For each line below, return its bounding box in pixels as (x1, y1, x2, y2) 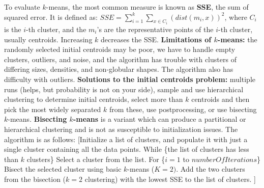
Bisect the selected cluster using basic (4, 164, 122, 174)
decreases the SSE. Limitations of (101, 34, 212, 44)
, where (224, 11, 247, 22)
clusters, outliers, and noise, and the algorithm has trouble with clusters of (4, 53, 237, 64)
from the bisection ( (4, 173, 66, 184)
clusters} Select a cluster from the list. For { (26, 153, 165, 164)
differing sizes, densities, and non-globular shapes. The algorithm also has (4, 64, 233, 74)
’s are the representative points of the (97, 24, 214, 35)
